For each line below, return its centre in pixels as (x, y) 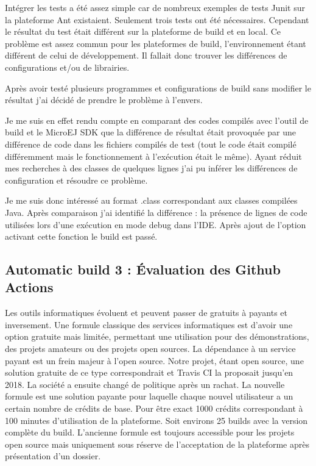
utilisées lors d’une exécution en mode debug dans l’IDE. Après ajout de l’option (156, 224)
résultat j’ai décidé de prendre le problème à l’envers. (104, 100)
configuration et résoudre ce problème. (76, 180)
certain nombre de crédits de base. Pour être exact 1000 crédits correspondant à (154, 408)
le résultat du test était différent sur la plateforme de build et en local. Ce (143, 31)
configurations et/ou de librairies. (67, 67)
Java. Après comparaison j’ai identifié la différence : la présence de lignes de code (156, 212)
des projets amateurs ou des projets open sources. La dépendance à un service (150, 349)
